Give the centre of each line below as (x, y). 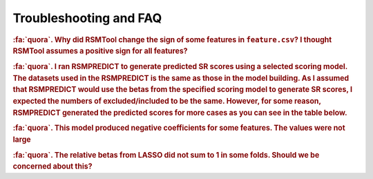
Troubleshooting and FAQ (87, 18)
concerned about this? (52, 167)
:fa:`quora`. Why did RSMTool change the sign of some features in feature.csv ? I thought (172, 39)
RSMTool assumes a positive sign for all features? (100, 51)
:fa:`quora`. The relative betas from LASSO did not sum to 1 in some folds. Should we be (166, 155)
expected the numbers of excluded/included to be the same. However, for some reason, (167, 102)
